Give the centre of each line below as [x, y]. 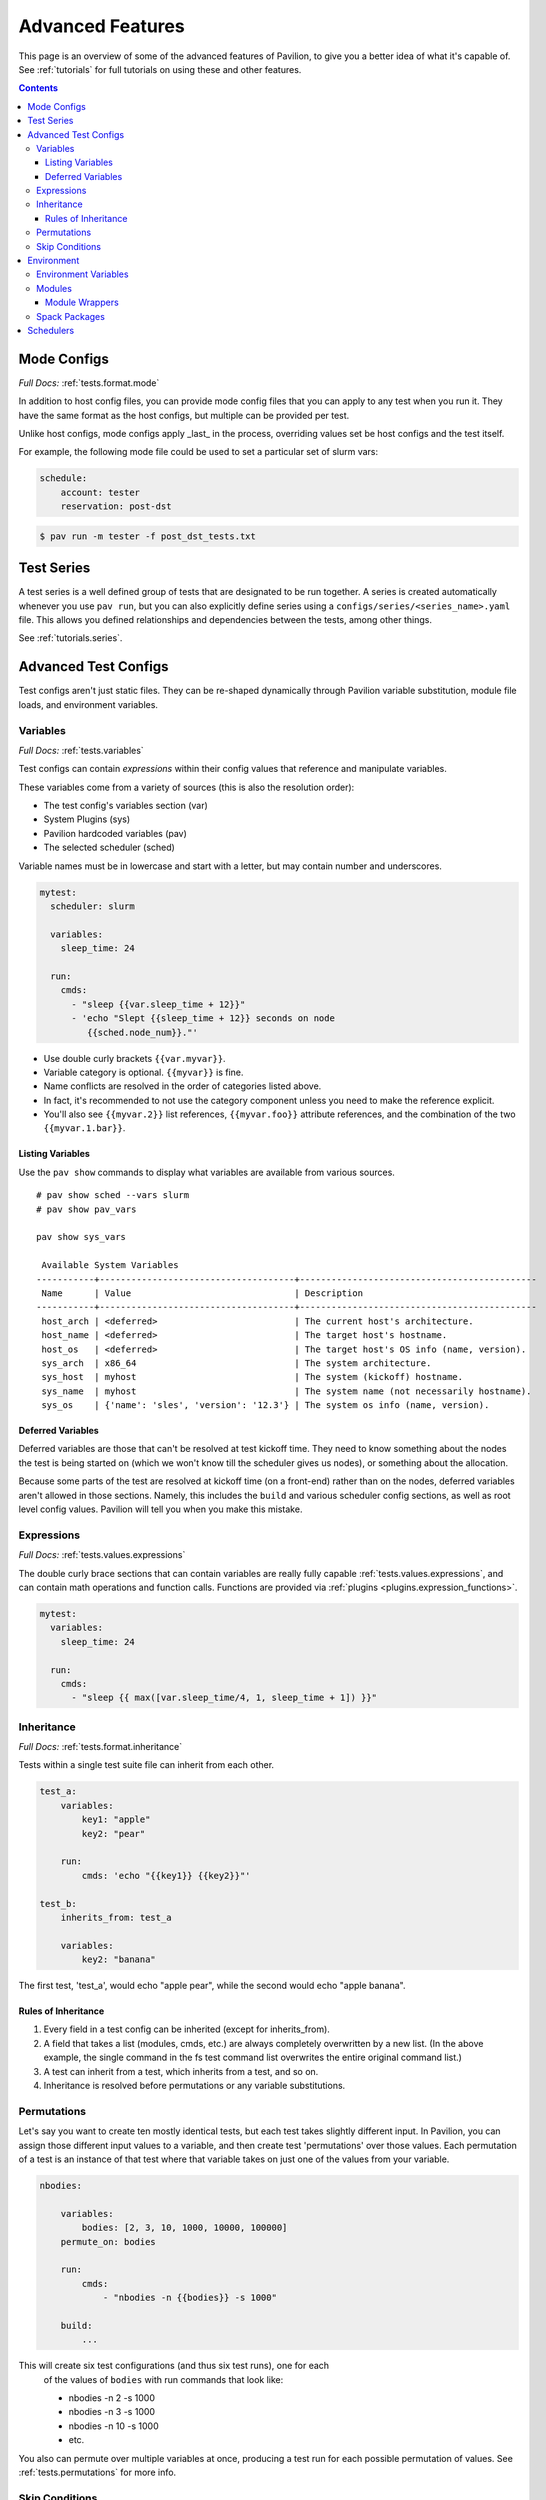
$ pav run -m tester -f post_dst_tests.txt [148, 536]
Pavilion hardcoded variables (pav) [115, 833]
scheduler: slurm [92, 906]
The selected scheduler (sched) [109, 847]
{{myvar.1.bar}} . [84, 1128]
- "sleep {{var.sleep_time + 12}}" [158, 1004]
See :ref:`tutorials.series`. [70, 638]
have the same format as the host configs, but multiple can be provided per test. [184, 415]
